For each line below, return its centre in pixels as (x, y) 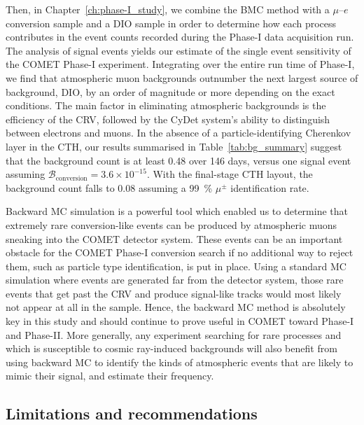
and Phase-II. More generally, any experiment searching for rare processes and (174, 334)
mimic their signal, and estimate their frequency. (110, 376)
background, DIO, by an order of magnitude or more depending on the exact (170, 91)
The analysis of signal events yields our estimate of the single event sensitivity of (178, 50)
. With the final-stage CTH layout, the (230, 174)
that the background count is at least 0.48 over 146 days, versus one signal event (178, 160)
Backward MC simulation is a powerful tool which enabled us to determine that (177, 211)
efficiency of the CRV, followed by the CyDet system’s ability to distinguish (168, 119)
